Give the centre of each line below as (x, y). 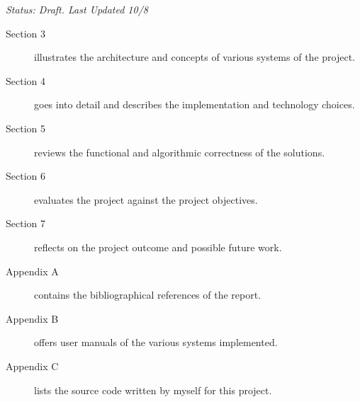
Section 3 (26, 33)
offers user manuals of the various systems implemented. (156, 342)
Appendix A (32, 271)
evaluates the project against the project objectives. (146, 199)
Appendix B (32, 318)
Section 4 (26, 80)
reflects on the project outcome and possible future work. (158, 247)
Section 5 (26, 128)
